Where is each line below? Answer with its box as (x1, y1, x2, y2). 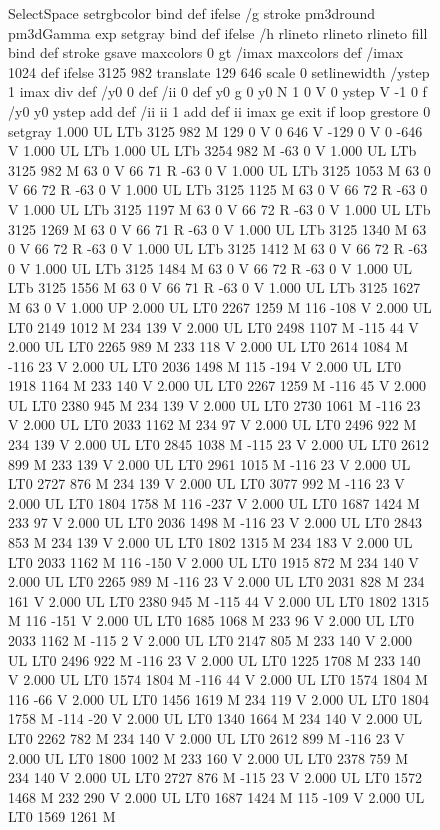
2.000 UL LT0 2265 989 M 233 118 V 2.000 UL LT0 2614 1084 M (8, 336, 409, 357)
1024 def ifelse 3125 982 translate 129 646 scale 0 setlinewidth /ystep (8, 61, 430, 82)
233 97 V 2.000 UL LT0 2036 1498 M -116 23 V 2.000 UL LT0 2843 (8, 512, 423, 533)
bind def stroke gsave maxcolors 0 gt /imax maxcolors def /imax (8, 42, 404, 63)
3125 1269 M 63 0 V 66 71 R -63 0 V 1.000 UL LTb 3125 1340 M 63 (8, 218, 427, 239)
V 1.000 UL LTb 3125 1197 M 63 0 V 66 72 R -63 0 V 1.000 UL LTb (8, 198, 431, 219)
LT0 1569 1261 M (8, 806, 116, 827)
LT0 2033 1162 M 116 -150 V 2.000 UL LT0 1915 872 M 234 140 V (8, 551, 419, 572)
